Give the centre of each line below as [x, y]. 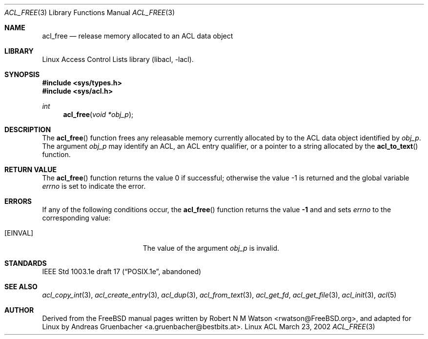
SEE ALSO [21, 287]
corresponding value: [76, 218]
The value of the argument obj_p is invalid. [211, 248]
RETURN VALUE [31, 169]
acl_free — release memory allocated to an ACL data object [138, 36]
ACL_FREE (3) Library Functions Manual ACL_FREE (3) [90, 12]
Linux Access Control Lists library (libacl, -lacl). [118, 59]
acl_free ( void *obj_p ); [98, 114]
